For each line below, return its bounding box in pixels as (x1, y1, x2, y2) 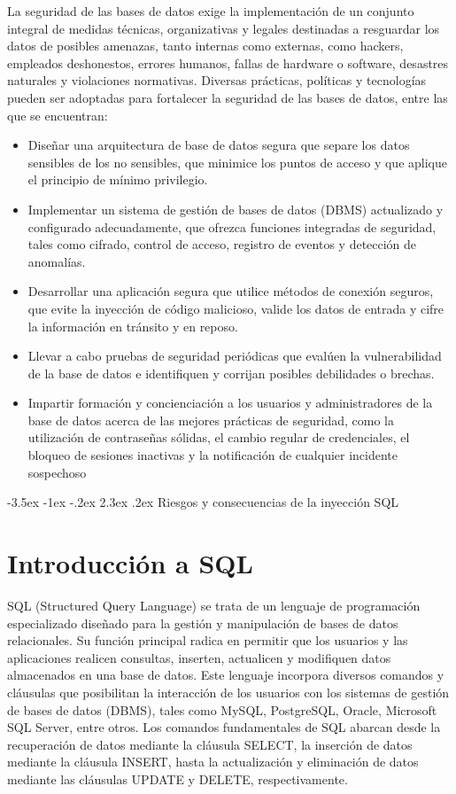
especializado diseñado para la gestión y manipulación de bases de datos (7, 613, 398, 632)
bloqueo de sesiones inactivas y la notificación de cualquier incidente (27, 446, 398, 464)
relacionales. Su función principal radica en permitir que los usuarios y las (7, 631, 408, 650)
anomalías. (27, 252, 86, 270)
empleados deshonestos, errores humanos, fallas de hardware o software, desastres (7, 53, 449, 72)
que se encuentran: (7, 105, 108, 124)
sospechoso (27, 463, 87, 481)
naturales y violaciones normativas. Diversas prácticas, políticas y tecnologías (7, 71, 427, 90)
